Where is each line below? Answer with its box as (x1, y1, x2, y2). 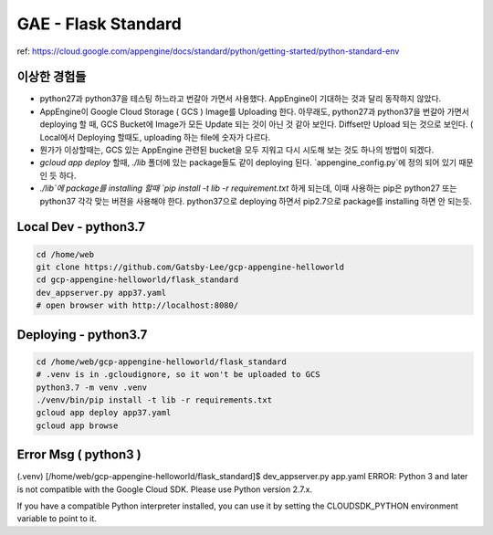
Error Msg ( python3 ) (16, 447, 142, 463)
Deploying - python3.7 (16, 327, 148, 342)
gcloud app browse (36, 420, 119, 431)
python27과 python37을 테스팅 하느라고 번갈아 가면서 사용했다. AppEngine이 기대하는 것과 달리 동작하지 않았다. (39, 93, 442, 104)
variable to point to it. (16, 513, 98, 524)
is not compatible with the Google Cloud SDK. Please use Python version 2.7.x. (16, 484, 313, 495)
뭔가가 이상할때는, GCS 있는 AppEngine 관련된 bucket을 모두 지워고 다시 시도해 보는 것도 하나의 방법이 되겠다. (39, 144, 435, 155)
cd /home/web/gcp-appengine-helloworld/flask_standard (36, 356, 287, 367)
